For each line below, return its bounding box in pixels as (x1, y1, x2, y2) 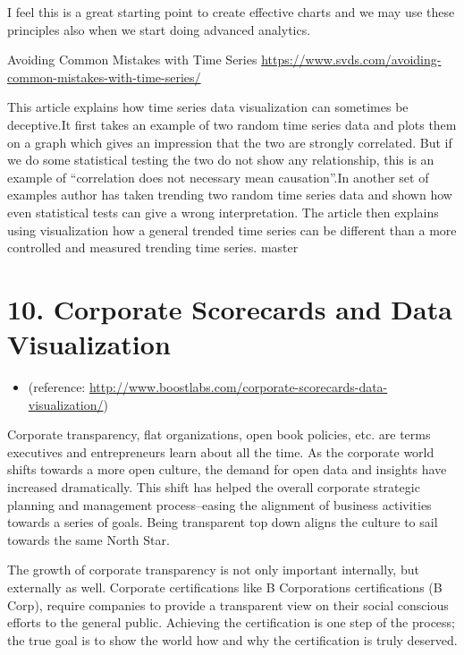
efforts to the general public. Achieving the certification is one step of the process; (7, 613, 456, 632)
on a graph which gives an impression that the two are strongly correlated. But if (7, 132, 452, 151)
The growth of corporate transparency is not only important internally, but (7, 560, 419, 579)
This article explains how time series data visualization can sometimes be (7, 98, 409, 116)
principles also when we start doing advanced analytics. (7, 20, 311, 38)
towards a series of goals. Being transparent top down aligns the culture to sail (7, 513, 438, 532)
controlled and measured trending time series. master (7, 238, 299, 257)
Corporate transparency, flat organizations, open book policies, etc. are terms (7, 425, 431, 444)
